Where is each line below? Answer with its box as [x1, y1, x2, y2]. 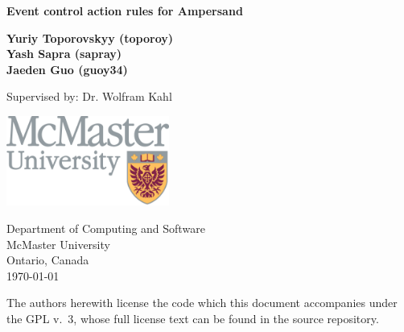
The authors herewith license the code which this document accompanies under [6, 294, 398, 311]
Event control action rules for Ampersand [6, 2, 243, 19]
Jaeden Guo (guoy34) [6, 60, 128, 77]
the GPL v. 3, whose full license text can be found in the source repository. [6, 309, 379, 326]
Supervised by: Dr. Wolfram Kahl [6, 88, 172, 105]
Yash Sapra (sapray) [6, 45, 122, 62]
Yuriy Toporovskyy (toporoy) [6, 29, 174, 46]
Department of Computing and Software [6, 220, 205, 236]
